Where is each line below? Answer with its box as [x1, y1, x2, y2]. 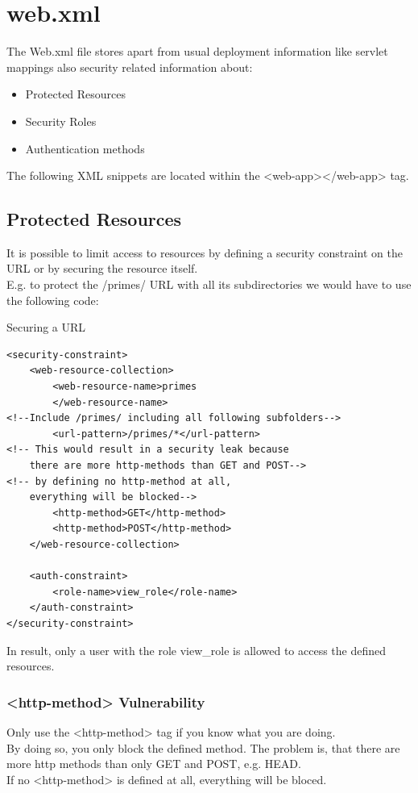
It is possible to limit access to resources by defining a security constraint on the [6, 244, 403, 261]
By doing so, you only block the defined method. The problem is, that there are [6, 739, 400, 756]
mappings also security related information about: [6, 58, 253, 75]
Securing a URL [6, 319, 86, 336]
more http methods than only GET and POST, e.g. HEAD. [6, 755, 301, 772]
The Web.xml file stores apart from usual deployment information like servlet [6, 43, 388, 60]
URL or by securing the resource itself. [6, 260, 198, 277]
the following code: [6, 291, 99, 308]
